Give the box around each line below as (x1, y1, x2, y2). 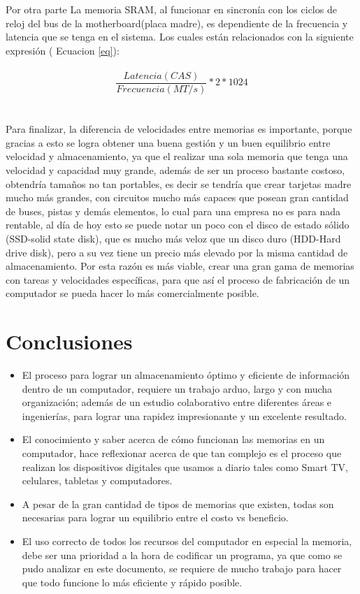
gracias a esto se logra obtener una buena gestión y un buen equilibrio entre (6, 135, 331, 150)
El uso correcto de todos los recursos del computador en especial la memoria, (22, 534, 352, 548)
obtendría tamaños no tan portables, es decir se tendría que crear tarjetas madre (6, 176, 352, 191)
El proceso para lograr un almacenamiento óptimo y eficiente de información (22, 368, 350, 382)
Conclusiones (6, 327, 133, 356)
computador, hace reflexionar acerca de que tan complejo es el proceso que (22, 446, 342, 461)
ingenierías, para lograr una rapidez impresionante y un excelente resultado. (22, 408, 347, 423)
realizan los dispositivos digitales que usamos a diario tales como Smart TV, (22, 459, 348, 474)
